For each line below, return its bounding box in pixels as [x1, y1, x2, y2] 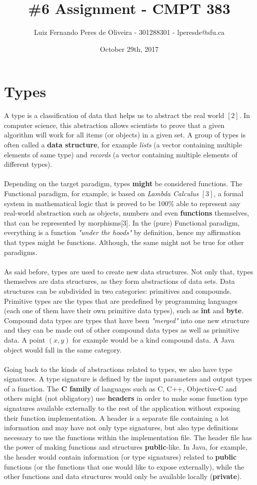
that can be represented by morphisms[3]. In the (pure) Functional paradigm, [4, 217, 240, 228]
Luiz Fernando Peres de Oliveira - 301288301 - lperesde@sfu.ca [34, 27, 225, 37]
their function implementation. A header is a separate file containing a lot [4, 412, 229, 423]
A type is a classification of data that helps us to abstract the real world [4, 110, 225, 121]
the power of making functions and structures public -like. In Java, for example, [4, 442, 248, 452]
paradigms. [4, 246, 38, 257]
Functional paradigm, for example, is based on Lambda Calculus [4, 188, 199, 198]
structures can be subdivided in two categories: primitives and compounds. [4, 285, 232, 296]
